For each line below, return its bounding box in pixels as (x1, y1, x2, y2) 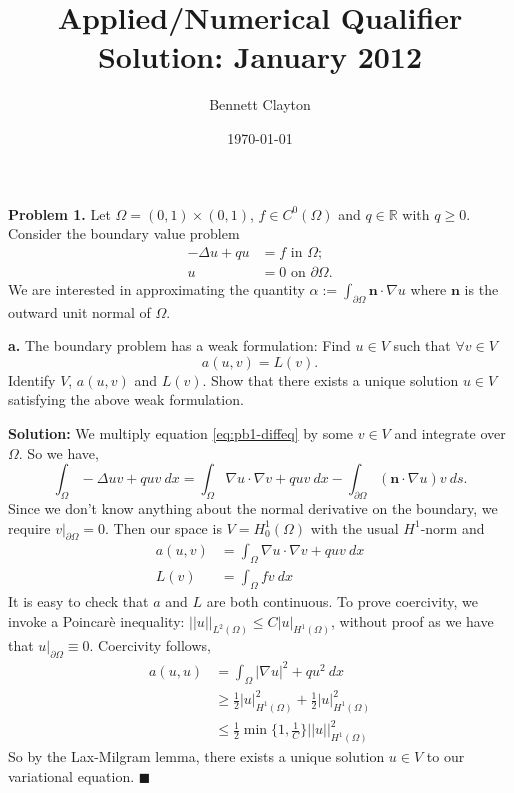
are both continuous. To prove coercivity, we (206, 590, 478, 611)
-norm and (420, 517, 485, 538)
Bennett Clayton (209, 94, 311, 115)
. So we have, (18, 442, 99, 463)
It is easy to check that (8, 590, 149, 611)
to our (426, 746, 465, 767)
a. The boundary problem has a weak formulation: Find (8, 335, 351, 356)
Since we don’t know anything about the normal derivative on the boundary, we (8, 497, 498, 518)
